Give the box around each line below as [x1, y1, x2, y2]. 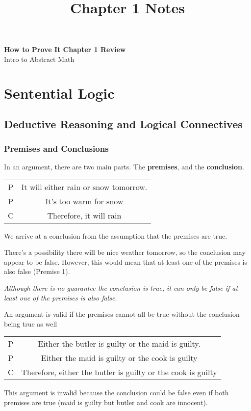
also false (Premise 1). [4, 266, 70, 276]
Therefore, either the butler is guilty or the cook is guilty [21, 366, 217, 378]
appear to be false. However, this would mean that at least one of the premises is [4, 256, 247, 267]
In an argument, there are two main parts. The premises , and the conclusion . [4, 161, 244, 171]
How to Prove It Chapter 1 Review [4, 44, 126, 55]
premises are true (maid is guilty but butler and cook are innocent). [4, 397, 208, 407]
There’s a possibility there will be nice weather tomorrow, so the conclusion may [4, 247, 246, 257]
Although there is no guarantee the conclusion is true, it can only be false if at [4, 282, 238, 293]
